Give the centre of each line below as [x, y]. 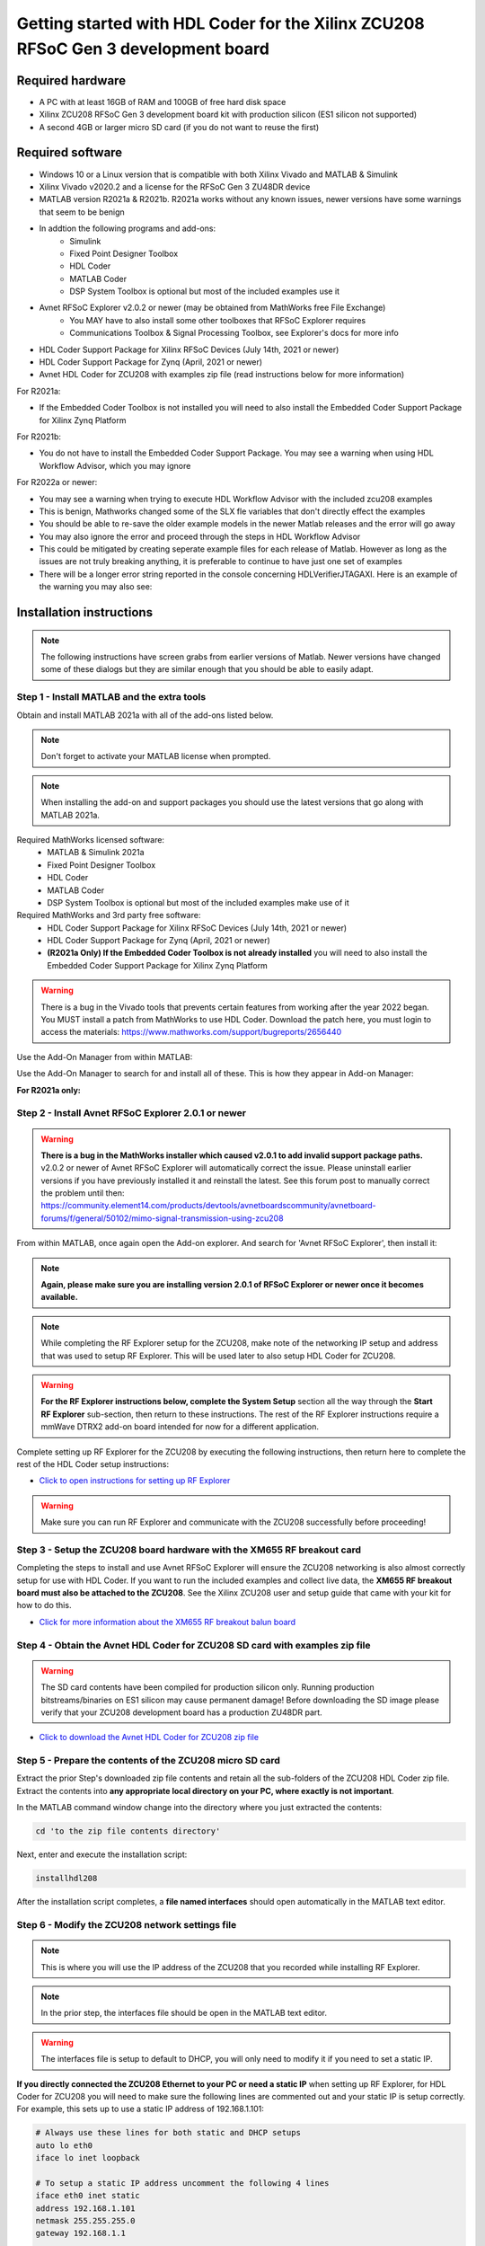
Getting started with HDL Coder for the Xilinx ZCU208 [221, 23]
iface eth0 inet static [88, 2196]
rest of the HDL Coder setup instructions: [93, 1463]
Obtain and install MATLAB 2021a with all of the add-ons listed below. [145, 715]
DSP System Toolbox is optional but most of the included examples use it [205, 291]
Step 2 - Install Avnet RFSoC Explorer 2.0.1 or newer [132, 1113]
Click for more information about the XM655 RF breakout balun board [168, 1622]
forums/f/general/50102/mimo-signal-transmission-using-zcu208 [162, 1218]
